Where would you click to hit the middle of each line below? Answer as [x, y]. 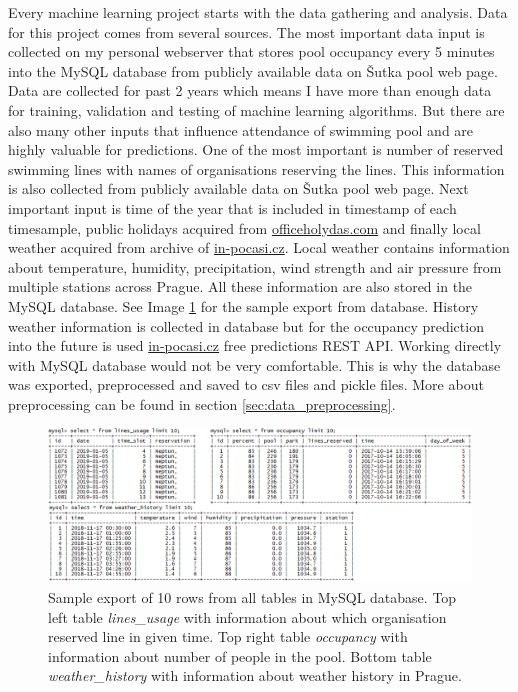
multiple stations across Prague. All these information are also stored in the [240, 286]
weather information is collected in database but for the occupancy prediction [246, 325]
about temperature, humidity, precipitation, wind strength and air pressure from [255, 266]
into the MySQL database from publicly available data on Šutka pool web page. [253, 70]
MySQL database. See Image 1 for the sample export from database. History [243, 305]
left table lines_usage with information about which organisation [247, 616]
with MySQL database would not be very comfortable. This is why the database [254, 364]
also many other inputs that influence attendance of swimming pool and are [241, 129]
